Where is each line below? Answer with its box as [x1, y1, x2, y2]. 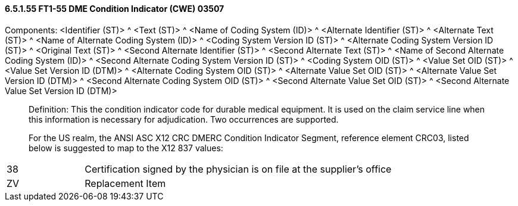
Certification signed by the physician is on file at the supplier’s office [85, 163, 392, 175]
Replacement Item [85, 177, 166, 189]
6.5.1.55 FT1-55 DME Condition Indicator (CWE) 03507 [5, 4, 224, 14]
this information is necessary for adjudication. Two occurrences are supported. [29, 114, 339, 124]
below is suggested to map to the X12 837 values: [29, 142, 223, 153]
